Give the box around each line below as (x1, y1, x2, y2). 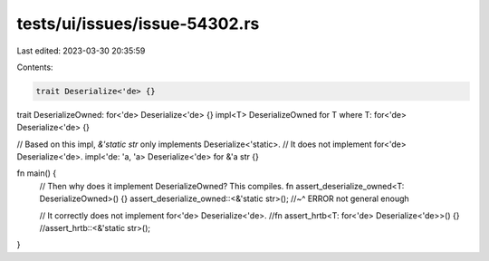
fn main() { (16, 168, 57, 179)
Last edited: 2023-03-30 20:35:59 (16, 45, 146, 56)
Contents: (16, 62, 53, 72)
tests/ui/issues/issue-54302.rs (16, 14, 260, 34)
